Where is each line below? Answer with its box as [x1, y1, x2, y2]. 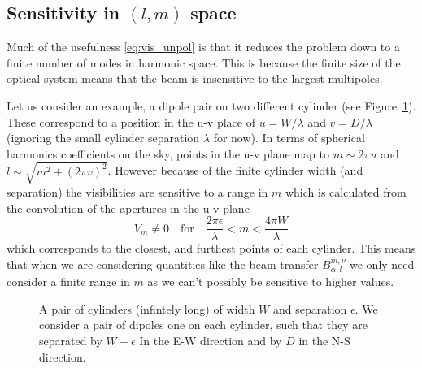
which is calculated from [285, 183, 407, 200]
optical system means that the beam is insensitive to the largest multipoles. [7, 70, 383, 87]
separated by [39, 331, 102, 349]
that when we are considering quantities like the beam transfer [7, 255, 319, 272]
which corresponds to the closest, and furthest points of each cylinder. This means [7, 240, 416, 257]
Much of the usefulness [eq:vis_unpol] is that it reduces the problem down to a [7, 38, 400, 55]
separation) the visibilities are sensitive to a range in [7, 183, 268, 200]
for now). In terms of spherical [213, 129, 365, 146]
